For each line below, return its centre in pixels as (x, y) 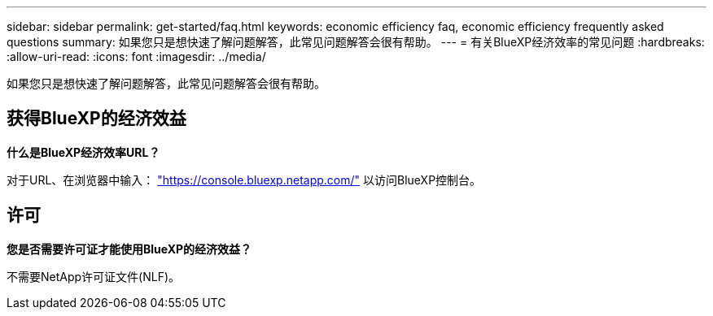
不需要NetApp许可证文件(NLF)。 (94, 276)
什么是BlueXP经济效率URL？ (83, 152)
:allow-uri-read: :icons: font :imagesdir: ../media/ (136, 56)
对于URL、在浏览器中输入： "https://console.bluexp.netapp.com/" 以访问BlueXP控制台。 (244, 180)
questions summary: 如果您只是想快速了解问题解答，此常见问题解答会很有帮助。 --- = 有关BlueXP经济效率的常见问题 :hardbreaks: (356, 42)
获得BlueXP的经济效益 (96, 119)
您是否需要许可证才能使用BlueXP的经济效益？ (129, 249)
